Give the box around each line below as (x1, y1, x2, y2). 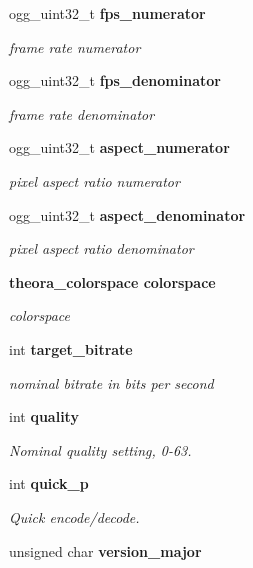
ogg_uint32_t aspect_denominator (9, 204, 246, 225)
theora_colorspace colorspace (9, 271, 216, 292)
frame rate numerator (9, 36, 141, 57)
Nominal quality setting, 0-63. (9, 439, 192, 460)
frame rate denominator (9, 103, 155, 124)
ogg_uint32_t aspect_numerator (9, 137, 230, 158)
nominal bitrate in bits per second (9, 372, 214, 393)
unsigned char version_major (9, 540, 202, 561)
